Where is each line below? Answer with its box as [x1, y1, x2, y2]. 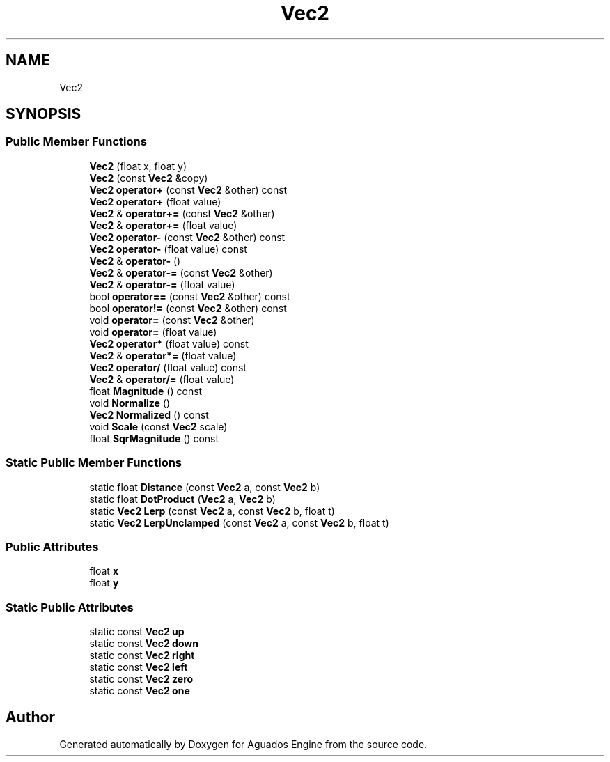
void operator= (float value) [89, 325, 217, 338]
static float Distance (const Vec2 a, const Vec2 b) [89, 481, 320, 493]
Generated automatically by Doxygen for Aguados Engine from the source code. [59, 738, 428, 750]
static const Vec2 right [89, 649, 195, 662]
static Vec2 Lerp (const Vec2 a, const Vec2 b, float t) [89, 504, 335, 517]
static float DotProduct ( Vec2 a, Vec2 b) [89, 492, 276, 505]
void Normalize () [89, 396, 171, 409]
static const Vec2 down [89, 637, 198, 650]
